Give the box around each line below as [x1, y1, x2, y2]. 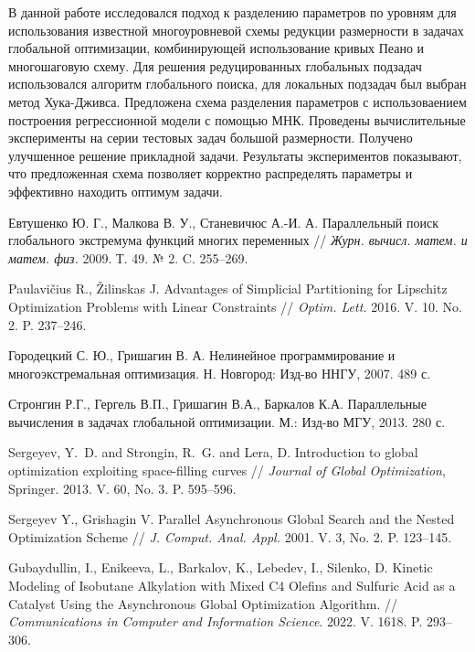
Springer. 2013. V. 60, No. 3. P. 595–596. [8, 478, 237, 497]
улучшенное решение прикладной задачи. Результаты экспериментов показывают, [8, 145, 462, 165]
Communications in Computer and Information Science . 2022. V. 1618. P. [8, 612, 423, 631]
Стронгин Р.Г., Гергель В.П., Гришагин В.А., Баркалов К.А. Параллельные [8, 394, 427, 413]
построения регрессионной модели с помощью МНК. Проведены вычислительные [8, 110, 466, 129]
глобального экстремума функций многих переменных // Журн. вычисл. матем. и [8, 230, 468, 250]
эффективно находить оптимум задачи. [8, 181, 223, 200]
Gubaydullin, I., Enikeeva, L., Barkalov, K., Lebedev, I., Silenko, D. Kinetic [8, 558, 433, 577]
